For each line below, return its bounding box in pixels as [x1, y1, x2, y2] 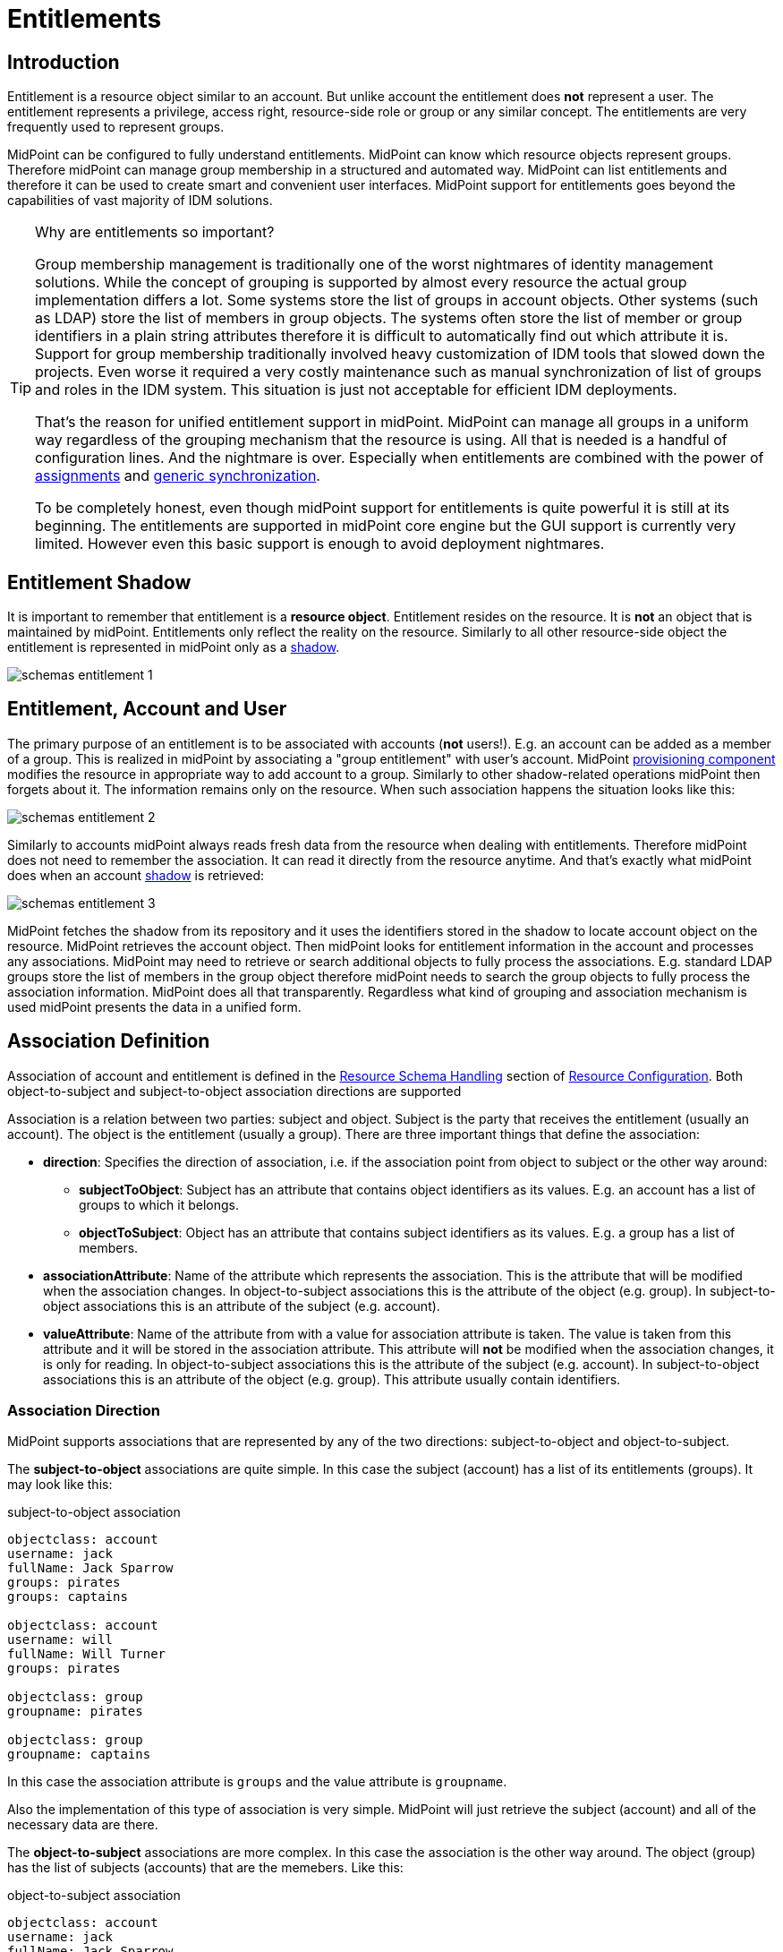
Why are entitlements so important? [35, 223, 275, 242]
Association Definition [7, 1030, 210, 1053]
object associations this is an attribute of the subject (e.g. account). [43, 1297, 440, 1314]
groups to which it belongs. [79, 1196, 240, 1212]
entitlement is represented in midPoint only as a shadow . [7, 639, 340, 655]
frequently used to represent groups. [7, 119, 225, 135]
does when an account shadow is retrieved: [7, 867, 265, 883]
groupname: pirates [7, 1704, 143, 1719]
